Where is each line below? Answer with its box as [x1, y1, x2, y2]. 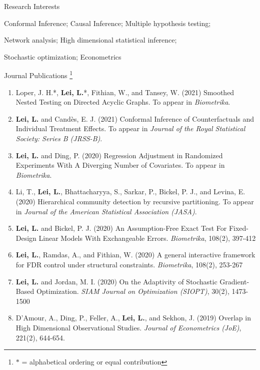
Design [15, 232, 36, 243]
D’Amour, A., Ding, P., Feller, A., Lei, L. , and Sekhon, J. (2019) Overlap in [15, 312, 251, 323]
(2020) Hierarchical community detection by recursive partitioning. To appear [15, 196, 254, 206]
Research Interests [4, 1, 60, 11]
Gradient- [219, 276, 249, 286]
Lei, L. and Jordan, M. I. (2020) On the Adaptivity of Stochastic [15, 276, 217, 286]
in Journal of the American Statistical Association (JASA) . [15, 206, 197, 216]
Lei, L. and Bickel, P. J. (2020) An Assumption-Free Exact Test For [15, 223, 227, 233]
